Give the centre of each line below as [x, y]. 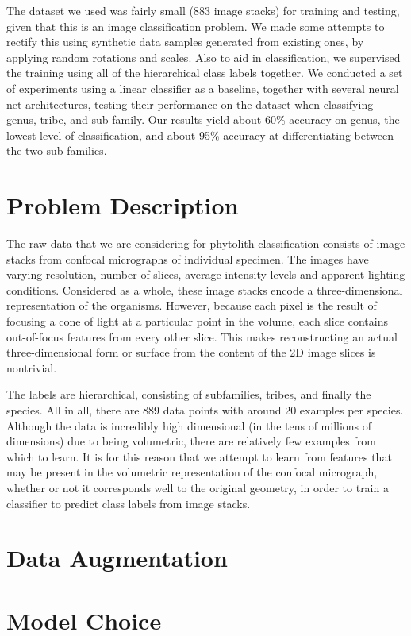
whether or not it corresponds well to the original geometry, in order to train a [198, 487]
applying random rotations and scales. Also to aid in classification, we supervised [204, 57]
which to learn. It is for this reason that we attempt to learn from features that [199, 456]
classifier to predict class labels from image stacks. [129, 503]
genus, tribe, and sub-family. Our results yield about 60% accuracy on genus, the [203, 119]
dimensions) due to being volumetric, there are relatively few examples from [191, 441]
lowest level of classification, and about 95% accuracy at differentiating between [200, 135]
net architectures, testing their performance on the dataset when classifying [190, 104]
